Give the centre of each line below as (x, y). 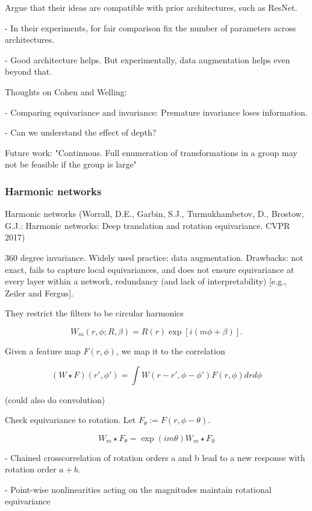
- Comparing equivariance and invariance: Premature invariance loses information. (156, 112)
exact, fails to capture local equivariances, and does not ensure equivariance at (150, 269)
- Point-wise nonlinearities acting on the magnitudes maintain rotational (138, 489)
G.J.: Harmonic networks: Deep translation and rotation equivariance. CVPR (148, 225)
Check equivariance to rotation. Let (70, 420)
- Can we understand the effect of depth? (81, 132)
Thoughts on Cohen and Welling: (66, 91)
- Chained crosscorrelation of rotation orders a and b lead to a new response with (155, 457)
